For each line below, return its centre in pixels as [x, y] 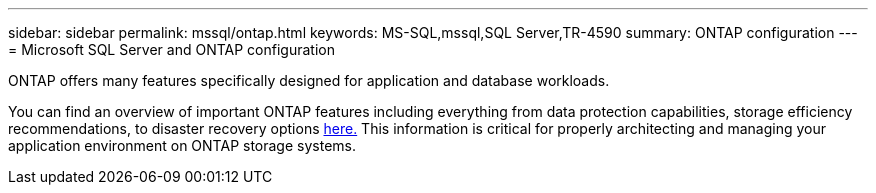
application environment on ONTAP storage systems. [182, 145]
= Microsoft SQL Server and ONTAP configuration [171, 49]
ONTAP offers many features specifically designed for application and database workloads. [309, 80]
